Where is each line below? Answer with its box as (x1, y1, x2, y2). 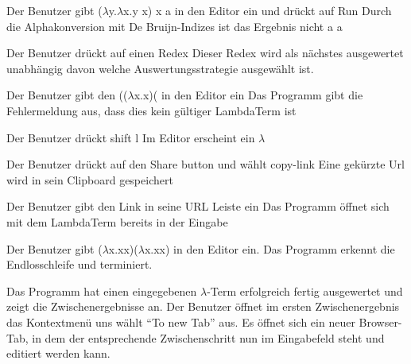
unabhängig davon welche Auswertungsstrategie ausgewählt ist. (6, 60, 314, 76)
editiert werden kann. (6, 345, 111, 362)
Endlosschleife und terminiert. (6, 256, 153, 273)
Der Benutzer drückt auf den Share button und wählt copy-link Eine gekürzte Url (6, 156, 405, 172)
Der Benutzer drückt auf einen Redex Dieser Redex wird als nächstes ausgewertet (6, 45, 404, 61)
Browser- (359, 313, 402, 330)
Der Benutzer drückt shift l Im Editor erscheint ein (6, 129, 255, 145)
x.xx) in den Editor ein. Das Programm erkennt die (144, 240, 395, 257)
